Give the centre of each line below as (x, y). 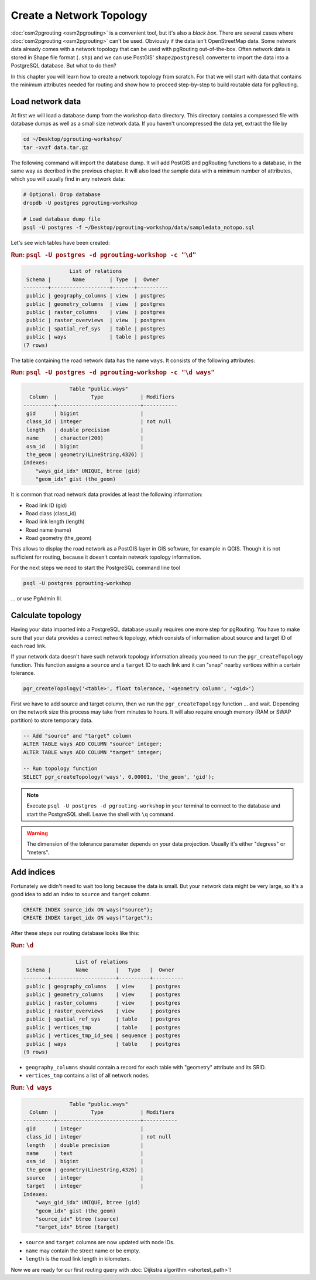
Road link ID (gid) (46, 505)
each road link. (29, 646)
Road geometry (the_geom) (59, 538)
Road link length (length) (55, 522)
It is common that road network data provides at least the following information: (107, 494)
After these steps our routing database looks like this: (75, 933)
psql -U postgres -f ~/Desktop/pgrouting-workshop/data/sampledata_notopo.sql (139, 227)
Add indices (33, 872)
